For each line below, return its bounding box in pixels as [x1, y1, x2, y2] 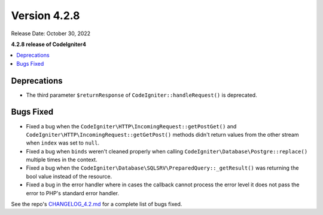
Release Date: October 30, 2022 [11, 30, 91, 37]
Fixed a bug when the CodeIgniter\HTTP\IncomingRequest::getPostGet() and [26, 122, 237, 130]
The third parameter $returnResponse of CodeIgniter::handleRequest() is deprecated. [26, 91, 257, 99]
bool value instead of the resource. [26, 173, 112, 180]
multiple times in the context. [26, 156, 97, 164]
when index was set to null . [26, 139, 100, 146]
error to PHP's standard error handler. [26, 189, 120, 196]
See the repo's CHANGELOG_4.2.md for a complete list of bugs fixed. [11, 201, 182, 208]
